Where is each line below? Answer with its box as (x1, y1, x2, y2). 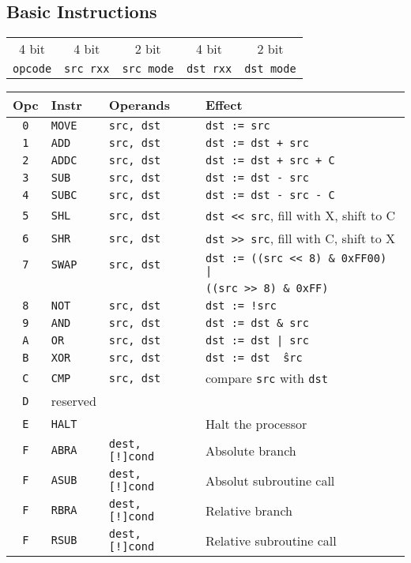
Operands (108, 96, 171, 114)
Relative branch (205, 501, 293, 520)
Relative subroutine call (205, 531, 337, 550)
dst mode (244, 62, 296, 76)
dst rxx (186, 62, 232, 76)
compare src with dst (205, 369, 328, 388)
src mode (122, 62, 174, 76)
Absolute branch (205, 441, 296, 460)
